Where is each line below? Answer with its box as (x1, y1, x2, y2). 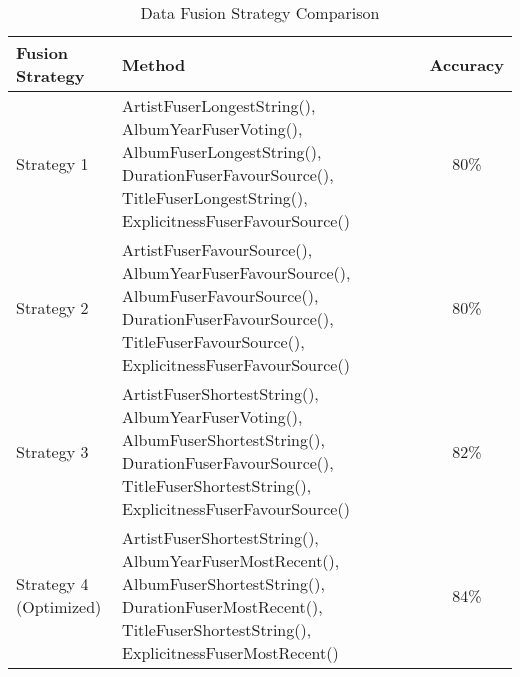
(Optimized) (16, 595, 102, 618)
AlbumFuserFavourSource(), (122, 284, 319, 307)
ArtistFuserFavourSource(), (122, 238, 313, 261)
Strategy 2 (16, 295, 89, 319)
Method (122, 52, 186, 76)
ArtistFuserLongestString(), (122, 94, 316, 117)
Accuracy (429, 52, 504, 76)
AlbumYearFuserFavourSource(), (122, 261, 351, 284)
